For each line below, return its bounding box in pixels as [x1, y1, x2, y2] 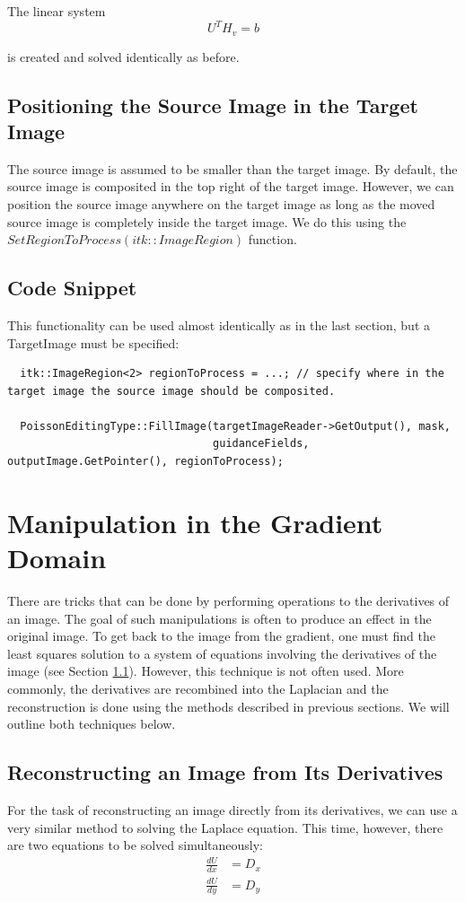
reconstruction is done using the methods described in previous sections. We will [7, 696, 450, 715]
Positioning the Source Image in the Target [7, 91, 418, 118]
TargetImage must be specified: [7, 333, 180, 352]
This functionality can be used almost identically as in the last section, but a [7, 315, 431, 334]
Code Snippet [7, 274, 137, 302]
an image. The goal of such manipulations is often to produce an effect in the [7, 609, 432, 627]
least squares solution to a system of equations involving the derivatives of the [7, 644, 437, 662]
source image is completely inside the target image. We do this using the [7, 212, 407, 231]
